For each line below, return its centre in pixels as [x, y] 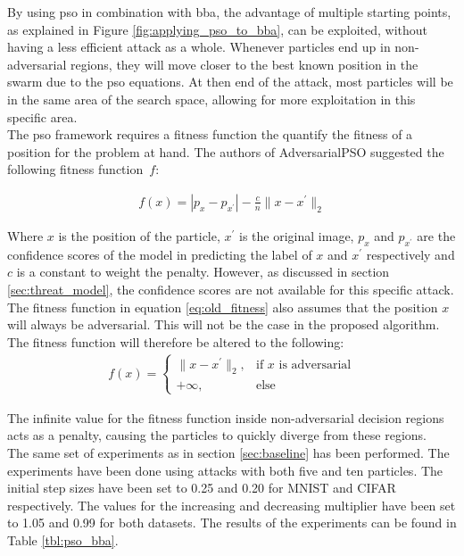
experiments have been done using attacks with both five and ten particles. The [225, 470]
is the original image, [297, 235]
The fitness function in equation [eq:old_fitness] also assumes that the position [223, 307]
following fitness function [75, 169]
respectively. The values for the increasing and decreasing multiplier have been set [232, 505]
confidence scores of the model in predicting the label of [160, 254]
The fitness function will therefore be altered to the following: [176, 341]
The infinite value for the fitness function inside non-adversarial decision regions [226, 417]
